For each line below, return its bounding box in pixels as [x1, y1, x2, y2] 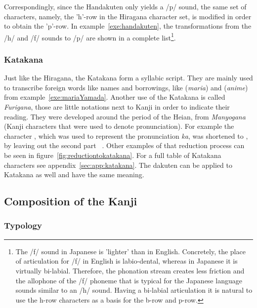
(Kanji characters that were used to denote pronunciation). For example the [4, 121, 234, 131]
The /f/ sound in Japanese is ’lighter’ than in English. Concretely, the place [15, 246, 246, 256]
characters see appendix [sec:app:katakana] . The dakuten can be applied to [4, 159, 232, 170]
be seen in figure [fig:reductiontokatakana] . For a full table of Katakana [4, 150, 221, 160]
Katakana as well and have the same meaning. [4, 169, 144, 180]
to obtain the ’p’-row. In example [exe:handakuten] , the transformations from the [4, 21, 252, 31]
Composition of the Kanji [4, 193, 137, 209]
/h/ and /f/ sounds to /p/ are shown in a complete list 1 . [4, 31, 176, 42]
